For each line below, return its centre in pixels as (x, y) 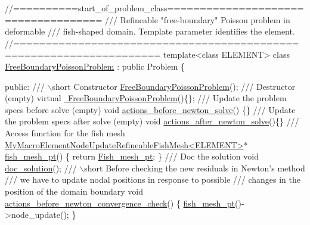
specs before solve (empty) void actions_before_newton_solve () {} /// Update (150, 109)
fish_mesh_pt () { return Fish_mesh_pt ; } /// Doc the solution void (132, 156)
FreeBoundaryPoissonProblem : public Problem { (95, 66)
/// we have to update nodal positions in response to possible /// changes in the (153, 179)
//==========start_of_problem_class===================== (154, 8)
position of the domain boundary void (74, 191)
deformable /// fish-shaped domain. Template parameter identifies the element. (150, 31)
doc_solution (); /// (41, 168)
